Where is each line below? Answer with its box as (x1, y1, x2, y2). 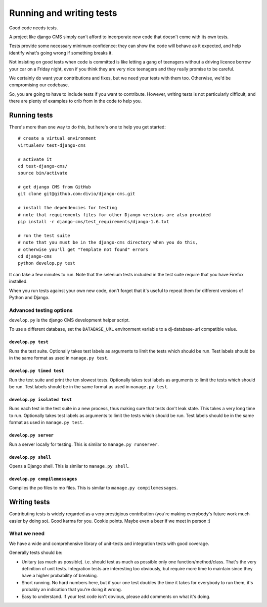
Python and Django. (9, 294, 49, 300)
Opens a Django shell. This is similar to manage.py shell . (9, 463, 130, 469)
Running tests (9, 111, 53, 119)
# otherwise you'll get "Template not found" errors (18, 246, 148, 252)
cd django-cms (18, 253, 52, 259)
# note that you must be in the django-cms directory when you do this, (18, 240, 198, 245)
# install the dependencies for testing (18, 205, 117, 211)
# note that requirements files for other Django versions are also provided (18, 212, 211, 218)
